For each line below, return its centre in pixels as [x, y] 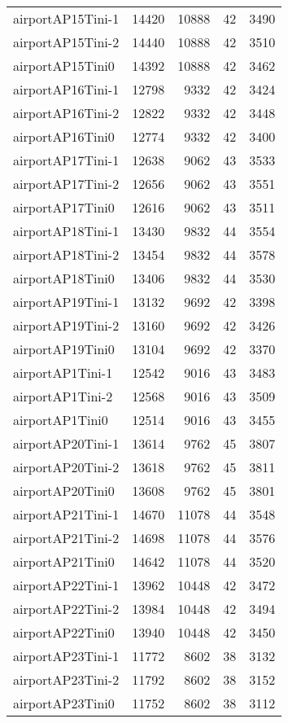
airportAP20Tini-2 [66, 467]
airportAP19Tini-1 [66, 302]
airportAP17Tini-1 [66, 160]
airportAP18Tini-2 [66, 254]
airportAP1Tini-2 [63, 396]
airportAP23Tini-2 [66, 679]
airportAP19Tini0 [64, 349]
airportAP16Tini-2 [66, 113]
